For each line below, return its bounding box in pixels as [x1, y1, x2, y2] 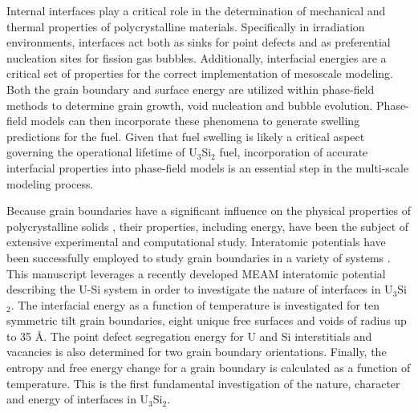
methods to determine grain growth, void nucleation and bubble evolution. [6, 96, 373, 113]
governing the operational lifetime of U [6, 144, 197, 160]
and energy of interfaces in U [6, 391, 149, 407]
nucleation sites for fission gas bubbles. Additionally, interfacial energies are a [6, 49, 387, 66]
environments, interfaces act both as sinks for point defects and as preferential [6, 34, 391, 51]
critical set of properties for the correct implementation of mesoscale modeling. [6, 65, 393, 82]
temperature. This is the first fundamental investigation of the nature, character [6, 375, 400, 391]
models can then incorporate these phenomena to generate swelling [30, 112, 360, 129]
